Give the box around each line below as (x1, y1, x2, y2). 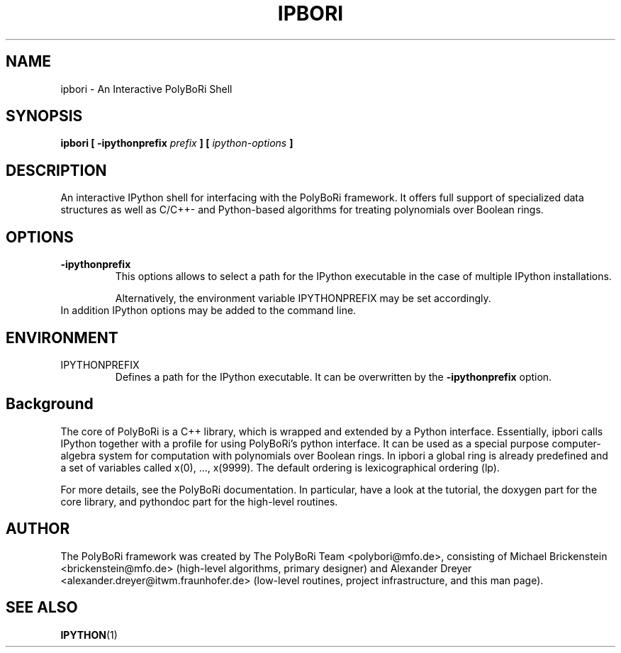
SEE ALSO (6, 598, 78, 617)
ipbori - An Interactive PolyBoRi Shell (60, 82, 233, 95)
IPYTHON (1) (60, 628, 118, 641)
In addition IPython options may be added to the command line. (60, 304, 357, 317)
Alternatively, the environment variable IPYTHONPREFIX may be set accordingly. (115, 292, 491, 305)
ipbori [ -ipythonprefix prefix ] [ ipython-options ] (60, 137, 293, 150)
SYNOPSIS (6, 107, 83, 125)
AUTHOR (6, 520, 70, 538)
